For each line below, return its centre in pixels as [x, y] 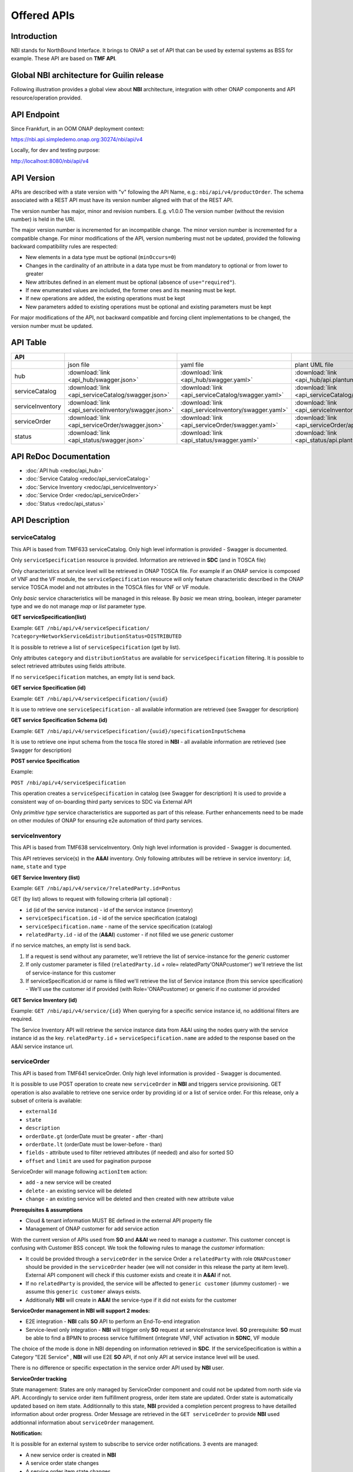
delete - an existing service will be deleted [79, 1191]
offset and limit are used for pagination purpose [89, 1161]
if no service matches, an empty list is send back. [71, 946]
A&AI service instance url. [42, 1046]
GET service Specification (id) [49, 688]
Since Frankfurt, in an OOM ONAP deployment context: [78, 128]
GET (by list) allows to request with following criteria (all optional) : [91, 899]
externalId [41, 1112]
